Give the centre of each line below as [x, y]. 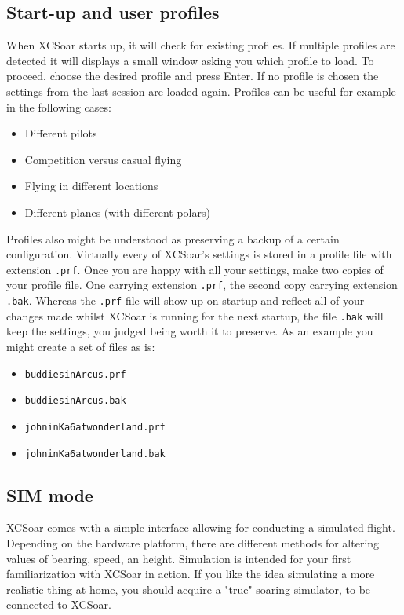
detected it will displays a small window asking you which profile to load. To [190, 60]
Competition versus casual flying [103, 159]
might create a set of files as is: [81, 346]
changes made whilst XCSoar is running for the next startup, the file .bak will [195, 315]
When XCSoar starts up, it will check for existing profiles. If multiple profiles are [201, 45]
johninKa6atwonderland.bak [95, 454]
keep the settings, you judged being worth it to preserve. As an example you [190, 331]
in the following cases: [59, 106]
